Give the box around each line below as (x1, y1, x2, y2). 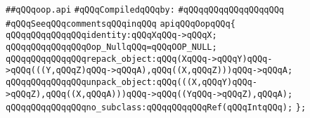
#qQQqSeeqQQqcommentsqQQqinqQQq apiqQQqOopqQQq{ (6, 18, 235, 29)
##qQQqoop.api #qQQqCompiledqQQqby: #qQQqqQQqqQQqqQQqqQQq (6, 5, 284, 15)
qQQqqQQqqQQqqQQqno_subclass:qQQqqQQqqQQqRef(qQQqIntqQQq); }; (6, 103, 306, 113)
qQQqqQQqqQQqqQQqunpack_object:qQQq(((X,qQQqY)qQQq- (6, 77, 257, 87)
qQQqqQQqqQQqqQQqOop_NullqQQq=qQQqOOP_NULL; (6, 41, 217, 52)
